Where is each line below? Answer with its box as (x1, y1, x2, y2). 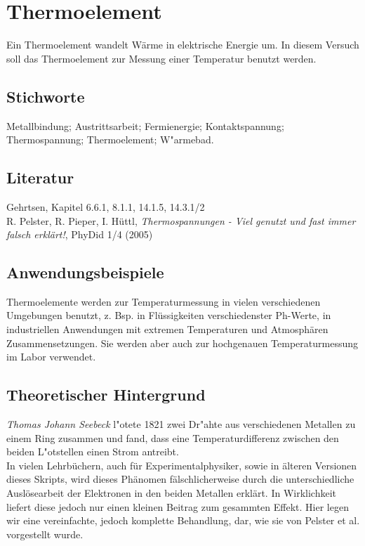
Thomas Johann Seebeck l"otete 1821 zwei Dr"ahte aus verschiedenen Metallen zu (6, 417, 356, 431)
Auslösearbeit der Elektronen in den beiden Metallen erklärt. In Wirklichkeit (6, 486, 337, 500)
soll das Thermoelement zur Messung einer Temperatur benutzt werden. (6, 51, 317, 65)
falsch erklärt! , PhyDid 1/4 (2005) (6, 227, 153, 242)
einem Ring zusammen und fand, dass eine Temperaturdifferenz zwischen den (6, 430, 339, 445)
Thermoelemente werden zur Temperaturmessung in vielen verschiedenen (6, 294, 321, 308)
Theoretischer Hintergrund (6, 384, 206, 405)
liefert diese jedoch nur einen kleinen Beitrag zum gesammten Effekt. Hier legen (6, 499, 349, 514)
